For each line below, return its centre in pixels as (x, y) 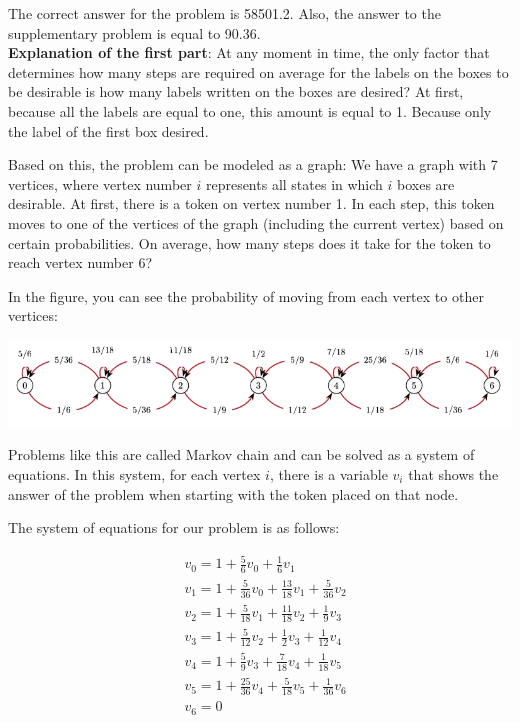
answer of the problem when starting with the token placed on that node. (233, 493)
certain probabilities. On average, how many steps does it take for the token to (249, 242)
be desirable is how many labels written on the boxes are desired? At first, (236, 91)
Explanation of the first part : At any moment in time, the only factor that (249, 52)
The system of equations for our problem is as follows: (174, 527)
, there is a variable (328, 474)
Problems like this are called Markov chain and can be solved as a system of (241, 454)
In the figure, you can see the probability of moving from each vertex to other (246, 295)
